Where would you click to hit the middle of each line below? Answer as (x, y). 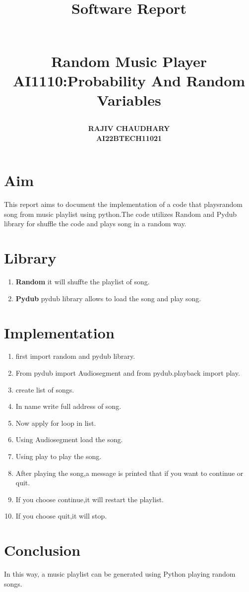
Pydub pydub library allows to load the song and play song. (108, 298)
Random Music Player (129, 61)
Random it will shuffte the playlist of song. (83, 282)
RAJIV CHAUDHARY (129, 128)
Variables (129, 99)
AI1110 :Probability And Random (129, 80)
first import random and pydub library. (75, 356)
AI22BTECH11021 (129, 138)
